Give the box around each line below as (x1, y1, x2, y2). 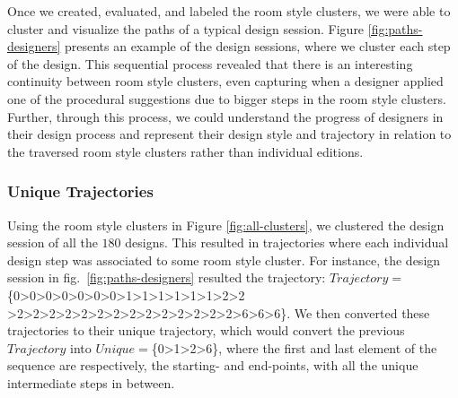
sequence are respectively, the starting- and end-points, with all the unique (7, 356, 418, 375)
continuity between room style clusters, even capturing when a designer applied (7, 72, 444, 91)
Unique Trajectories (7, 180, 154, 203)
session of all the (7, 233, 98, 252)
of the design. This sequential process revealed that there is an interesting (7, 54, 413, 73)
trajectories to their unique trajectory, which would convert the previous (7, 321, 405, 340)
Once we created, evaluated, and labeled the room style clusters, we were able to (7, 2, 451, 20)
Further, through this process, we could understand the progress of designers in (7, 107, 444, 125)
